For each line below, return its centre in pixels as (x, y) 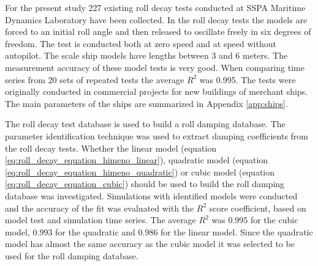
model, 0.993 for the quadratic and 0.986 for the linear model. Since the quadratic (159, 231)
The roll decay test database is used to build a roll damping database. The (145, 124)
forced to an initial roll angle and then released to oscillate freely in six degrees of (158, 31)
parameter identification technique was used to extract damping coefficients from (157, 135)
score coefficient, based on (258, 208)
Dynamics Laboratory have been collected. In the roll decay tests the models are (156, 19)
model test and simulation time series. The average (100, 220)
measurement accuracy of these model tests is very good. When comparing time (155, 67)
